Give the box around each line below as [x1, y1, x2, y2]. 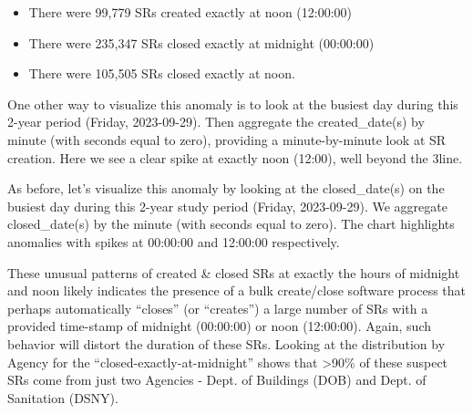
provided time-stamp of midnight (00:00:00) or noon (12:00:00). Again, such [7, 316, 431, 336]
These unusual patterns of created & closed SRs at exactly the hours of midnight [7, 263, 460, 282]
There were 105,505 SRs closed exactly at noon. [28, 64, 295, 83]
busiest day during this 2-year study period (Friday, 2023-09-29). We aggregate [7, 196, 447, 215]
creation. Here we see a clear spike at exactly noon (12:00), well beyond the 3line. [7, 148, 463, 167]
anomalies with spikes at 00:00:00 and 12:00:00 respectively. [7, 232, 340, 251]
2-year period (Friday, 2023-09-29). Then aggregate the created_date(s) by [7, 112, 425, 131]
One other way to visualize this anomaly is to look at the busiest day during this [7, 94, 458, 113]
